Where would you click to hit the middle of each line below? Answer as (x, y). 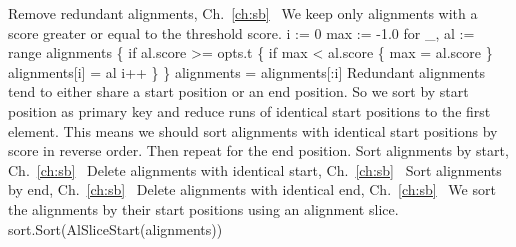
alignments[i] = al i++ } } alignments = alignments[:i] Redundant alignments (246, 71)
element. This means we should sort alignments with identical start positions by (253, 130)
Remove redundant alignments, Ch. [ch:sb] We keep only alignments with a (243, 13)
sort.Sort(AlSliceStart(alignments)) (115, 228)
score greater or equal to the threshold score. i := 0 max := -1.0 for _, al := (241, 32)
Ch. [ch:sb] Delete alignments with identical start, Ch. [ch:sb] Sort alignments (255, 169)
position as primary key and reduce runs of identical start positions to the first (249, 110)
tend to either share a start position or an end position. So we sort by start (238, 91)
